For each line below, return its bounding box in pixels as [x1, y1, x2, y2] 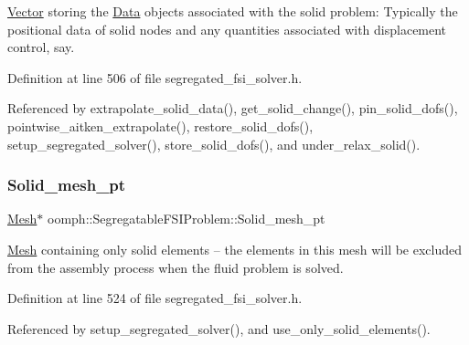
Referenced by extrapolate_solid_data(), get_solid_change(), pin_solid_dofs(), [7, 99, 458, 118]
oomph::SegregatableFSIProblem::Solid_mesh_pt [48, 209, 325, 228]
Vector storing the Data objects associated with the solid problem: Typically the [7, 2, 458, 20]
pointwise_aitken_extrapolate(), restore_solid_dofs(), [7, 116, 314, 135]
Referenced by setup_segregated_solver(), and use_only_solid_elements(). [7, 319, 431, 338]
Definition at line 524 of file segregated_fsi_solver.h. [7, 288, 303, 308]
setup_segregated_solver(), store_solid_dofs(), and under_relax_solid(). [7, 134, 421, 153]
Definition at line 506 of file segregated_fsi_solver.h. [7, 68, 303, 87]
